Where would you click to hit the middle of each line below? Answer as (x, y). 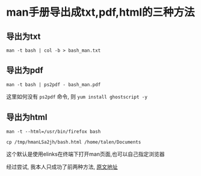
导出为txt (23, 36)
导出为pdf (25, 71)
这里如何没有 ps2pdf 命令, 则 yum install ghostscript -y (77, 96)
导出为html (27, 117)
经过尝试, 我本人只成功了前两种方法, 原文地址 (62, 166)
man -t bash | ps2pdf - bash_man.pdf (54, 85)
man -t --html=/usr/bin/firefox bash (54, 132)
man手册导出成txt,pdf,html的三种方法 (100, 12)
